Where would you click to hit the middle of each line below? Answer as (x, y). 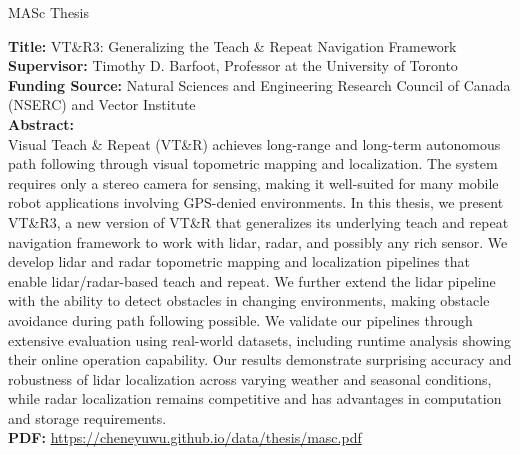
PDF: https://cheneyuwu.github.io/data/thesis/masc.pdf (185, 437)
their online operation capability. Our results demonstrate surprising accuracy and (260, 359)
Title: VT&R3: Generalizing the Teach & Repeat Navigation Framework (232, 45)
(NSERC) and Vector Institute (102, 104)
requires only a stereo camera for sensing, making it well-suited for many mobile (253, 182)
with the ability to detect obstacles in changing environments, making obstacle (249, 300)
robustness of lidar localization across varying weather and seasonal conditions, (250, 378)
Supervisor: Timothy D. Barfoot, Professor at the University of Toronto (233, 65)
